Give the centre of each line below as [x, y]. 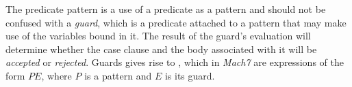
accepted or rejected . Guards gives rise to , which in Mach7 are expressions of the [175, 62]
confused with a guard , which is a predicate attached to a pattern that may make [176, 22]
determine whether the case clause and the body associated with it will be [161, 49]
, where [56, 75]
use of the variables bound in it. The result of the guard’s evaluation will [158, 36]
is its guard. [190, 75]
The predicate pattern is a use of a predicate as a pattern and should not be [166, 9]
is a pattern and [118, 75]
